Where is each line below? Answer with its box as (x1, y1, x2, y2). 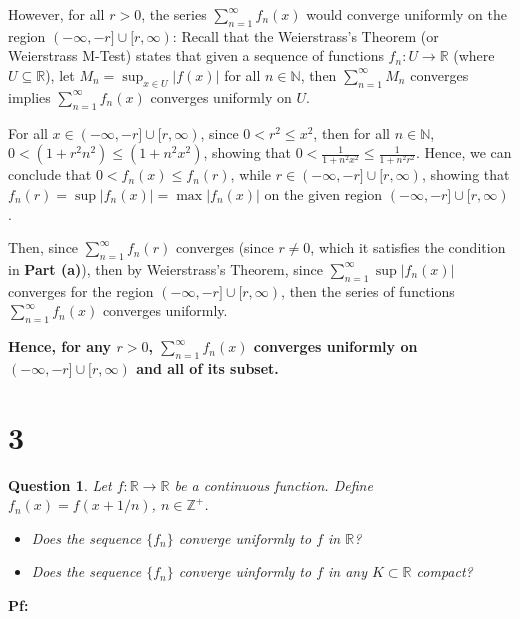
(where (453, 45, 495, 66)
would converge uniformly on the (306, 4, 507, 24)
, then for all (313, 122, 391, 143)
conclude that (8, 164, 92, 185)
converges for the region (8, 280, 154, 301)
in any (328, 561, 368, 582)
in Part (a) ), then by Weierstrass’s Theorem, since (8, 258, 323, 279)
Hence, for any (8, 336, 112, 357)
